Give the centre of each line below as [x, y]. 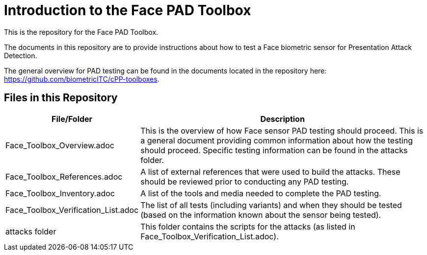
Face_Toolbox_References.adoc [64, 176]
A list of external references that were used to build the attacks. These [270, 172]
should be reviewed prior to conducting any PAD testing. [245, 181]
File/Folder [72, 119]
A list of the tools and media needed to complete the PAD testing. [261, 193]
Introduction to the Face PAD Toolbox [128, 10]
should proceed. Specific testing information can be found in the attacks [274, 150]
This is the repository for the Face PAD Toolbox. [81, 32]
